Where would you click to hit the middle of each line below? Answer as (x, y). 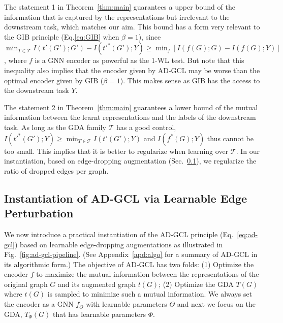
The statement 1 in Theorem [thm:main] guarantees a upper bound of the (120, 7)
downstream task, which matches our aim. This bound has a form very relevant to (132, 27)
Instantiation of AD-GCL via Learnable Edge (126, 198)
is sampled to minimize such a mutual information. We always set (150, 294)
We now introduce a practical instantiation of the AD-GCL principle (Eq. (119, 234)
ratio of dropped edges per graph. (56, 170)
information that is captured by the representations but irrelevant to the (117, 17)
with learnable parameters (127, 304)
